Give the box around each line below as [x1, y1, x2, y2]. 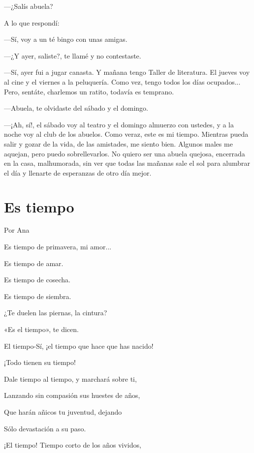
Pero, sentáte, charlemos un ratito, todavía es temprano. [4, 86, 174, 96]
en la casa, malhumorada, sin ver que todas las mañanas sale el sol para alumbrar [4, 158, 251, 168]
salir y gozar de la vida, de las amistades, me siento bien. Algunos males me [4, 138, 233, 149]
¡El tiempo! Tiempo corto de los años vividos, [4, 440, 141, 450]
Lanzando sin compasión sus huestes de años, [4, 390, 140, 400]
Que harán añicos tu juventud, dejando [4, 406, 122, 417]
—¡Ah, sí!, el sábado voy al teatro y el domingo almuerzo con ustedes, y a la [4, 119, 234, 129]
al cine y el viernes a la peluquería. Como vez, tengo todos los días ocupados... [4, 76, 241, 87]
